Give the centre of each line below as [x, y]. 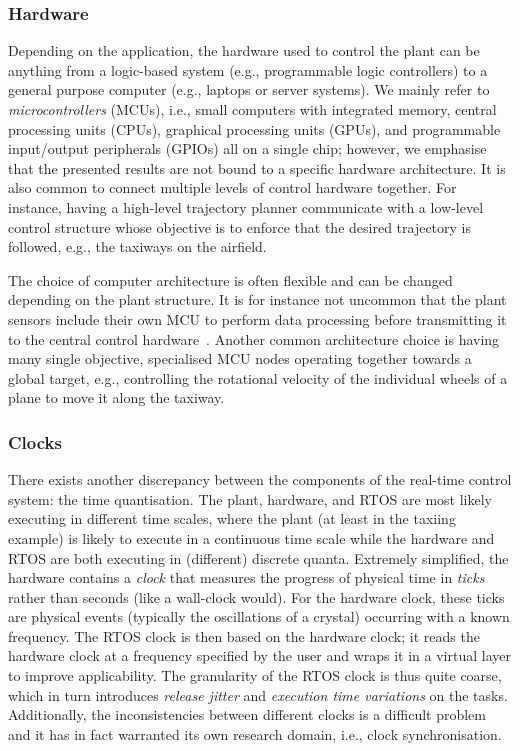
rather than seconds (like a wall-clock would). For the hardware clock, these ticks [256, 596]
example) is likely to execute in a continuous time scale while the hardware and [251, 537]
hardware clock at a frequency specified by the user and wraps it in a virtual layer [259, 655]
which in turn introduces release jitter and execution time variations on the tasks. [258, 694]
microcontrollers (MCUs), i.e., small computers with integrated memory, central [252, 109]
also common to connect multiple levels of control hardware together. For [232, 187]
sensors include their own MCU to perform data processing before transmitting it [257, 318]
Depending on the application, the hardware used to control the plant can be [244, 50]
